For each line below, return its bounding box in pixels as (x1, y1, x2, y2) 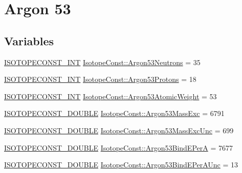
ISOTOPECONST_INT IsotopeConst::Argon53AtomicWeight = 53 (4, 91, 217, 101)
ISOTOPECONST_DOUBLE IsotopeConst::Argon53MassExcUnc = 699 (4, 125, 234, 135)
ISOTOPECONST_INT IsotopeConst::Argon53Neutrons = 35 (4, 56, 201, 67)
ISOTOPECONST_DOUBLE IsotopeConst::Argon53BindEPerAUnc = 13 (4, 159, 238, 170)
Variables (4, 33, 54, 48)
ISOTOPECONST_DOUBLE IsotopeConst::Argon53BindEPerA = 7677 (4, 142, 233, 153)
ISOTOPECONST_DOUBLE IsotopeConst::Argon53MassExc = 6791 (4, 108, 225, 119)
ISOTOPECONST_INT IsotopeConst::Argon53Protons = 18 (4, 74, 196, 84)
